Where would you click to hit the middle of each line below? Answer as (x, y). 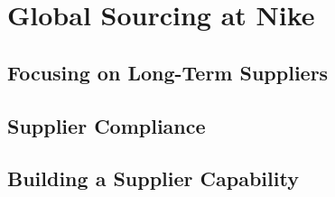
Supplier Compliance (107, 125)
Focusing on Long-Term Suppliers (168, 72)
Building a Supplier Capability (153, 178)
